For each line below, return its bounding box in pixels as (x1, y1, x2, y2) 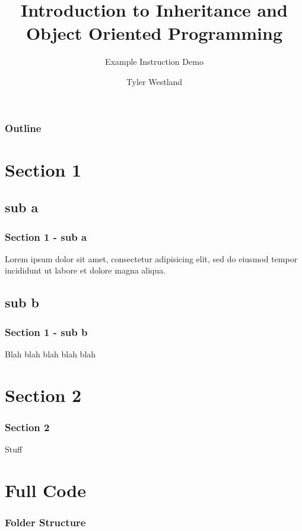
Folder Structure (5, 515, 86, 530)
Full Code (5, 477, 86, 502)
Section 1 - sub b (5, 324, 88, 339)
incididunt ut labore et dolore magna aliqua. (5, 264, 166, 277)
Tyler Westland (126, 75, 183, 87)
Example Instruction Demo (105, 55, 204, 68)
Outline (5, 120, 42, 135)
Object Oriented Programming (26, 21, 283, 45)
